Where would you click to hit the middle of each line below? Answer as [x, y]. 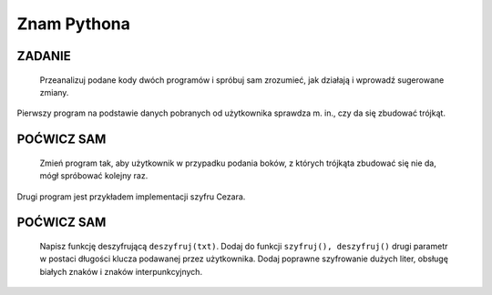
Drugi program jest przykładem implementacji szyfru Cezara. [131, 197]
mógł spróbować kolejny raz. [94, 176]
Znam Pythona [74, 24]
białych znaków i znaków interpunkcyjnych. [121, 271]
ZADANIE [44, 56]
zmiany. [54, 92]
